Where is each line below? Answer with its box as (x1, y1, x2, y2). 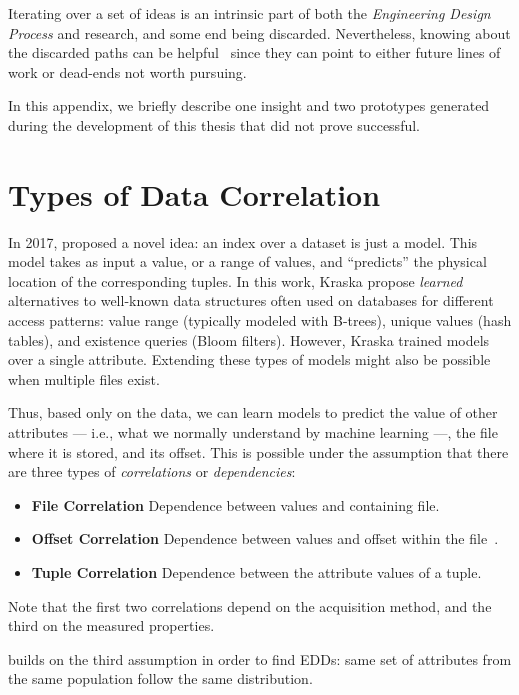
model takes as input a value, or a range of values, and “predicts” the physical (8, 251, 487, 272)
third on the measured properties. (8, 615, 215, 636)
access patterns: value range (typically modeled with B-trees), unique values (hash (8, 310, 512, 331)
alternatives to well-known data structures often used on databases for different (8, 290, 494, 311)
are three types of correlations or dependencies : (8, 461, 296, 482)
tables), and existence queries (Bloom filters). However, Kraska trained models (8, 329, 490, 350)
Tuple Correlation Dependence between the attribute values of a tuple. (31, 562, 482, 582)
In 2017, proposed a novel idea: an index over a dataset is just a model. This (8, 231, 478, 252)
